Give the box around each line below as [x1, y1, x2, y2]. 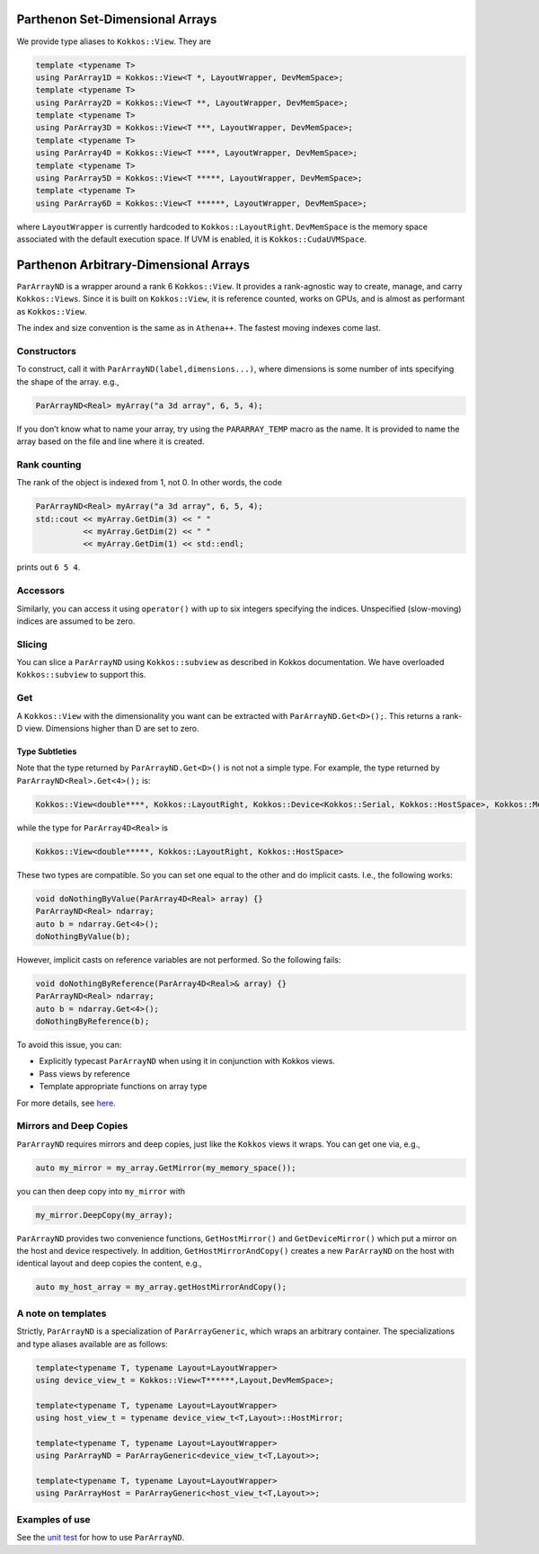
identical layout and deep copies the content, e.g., [16, 1258, 202, 1269]
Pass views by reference [39, 1068, 130, 1079]
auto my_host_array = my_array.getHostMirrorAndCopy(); [35, 1282, 287, 1292]
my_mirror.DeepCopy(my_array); [35, 1210, 174, 1220]
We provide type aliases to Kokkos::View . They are [16, 36, 211, 47]
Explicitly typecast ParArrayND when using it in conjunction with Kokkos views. [39, 1056, 336, 1067]
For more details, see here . [16, 1097, 116, 1108]
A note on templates [16, 1307, 107, 1319]
